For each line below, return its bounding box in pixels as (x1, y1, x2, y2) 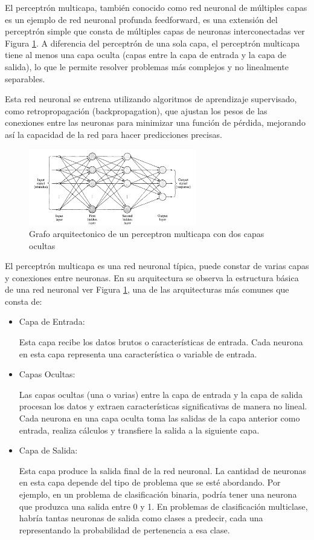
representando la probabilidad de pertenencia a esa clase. (19, 523, 230, 536)
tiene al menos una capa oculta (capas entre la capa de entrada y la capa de (5, 48, 287, 61)
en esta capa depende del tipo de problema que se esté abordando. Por (19, 476, 281, 489)
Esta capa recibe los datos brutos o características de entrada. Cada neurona (19, 336, 303, 348)
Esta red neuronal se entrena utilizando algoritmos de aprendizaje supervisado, (5, 93, 297, 105)
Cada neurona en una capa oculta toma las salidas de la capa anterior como (19, 412, 300, 425)
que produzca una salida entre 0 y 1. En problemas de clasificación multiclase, (19, 499, 308, 512)
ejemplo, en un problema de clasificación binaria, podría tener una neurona (19, 488, 297, 501)
